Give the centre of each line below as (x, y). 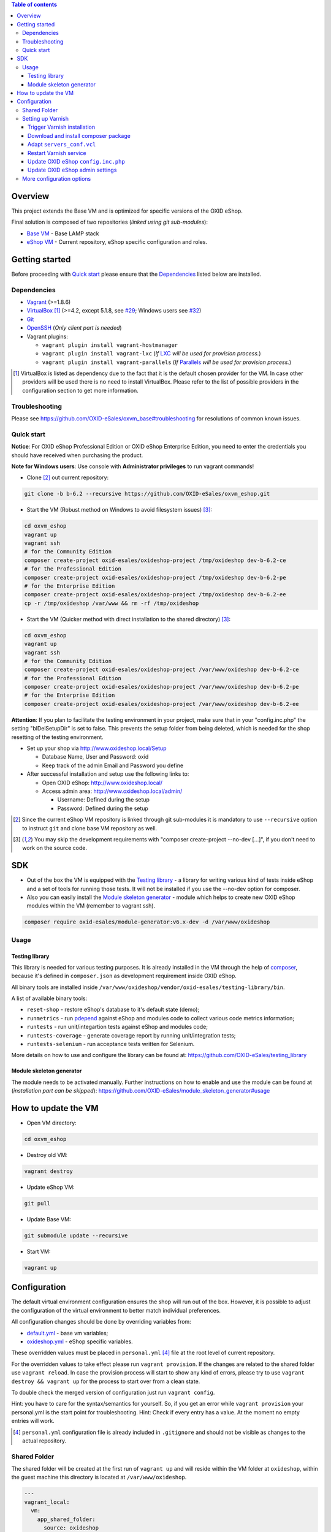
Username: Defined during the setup (104, 800)
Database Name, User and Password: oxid (95, 757)
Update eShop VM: (51, 1187)
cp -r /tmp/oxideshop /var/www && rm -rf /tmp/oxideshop (112, 603)
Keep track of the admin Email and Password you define (113, 765)
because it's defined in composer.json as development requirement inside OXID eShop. (124, 976)
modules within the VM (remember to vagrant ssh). (91, 906)
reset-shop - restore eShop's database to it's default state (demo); (113, 1010)
